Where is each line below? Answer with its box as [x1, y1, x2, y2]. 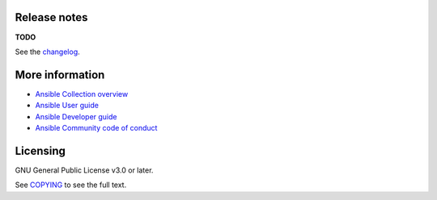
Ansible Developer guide [35, 111, 117, 121]
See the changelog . [15, 47, 80, 56]
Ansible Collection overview [35, 89, 129, 98]
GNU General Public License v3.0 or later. [15, 165, 154, 175]
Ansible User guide [35, 101, 99, 110]
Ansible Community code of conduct [35, 123, 158, 132]
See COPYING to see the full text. [15, 180, 127, 190]
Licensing [15, 144, 66, 157]
